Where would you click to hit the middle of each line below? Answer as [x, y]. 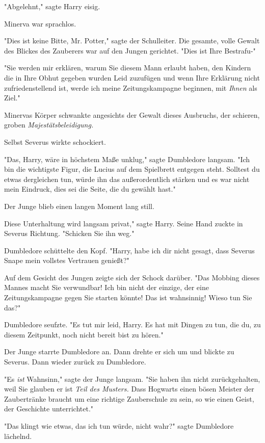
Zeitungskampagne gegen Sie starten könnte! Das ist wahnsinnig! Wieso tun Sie [128, 297]
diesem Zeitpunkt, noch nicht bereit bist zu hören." [84, 334]
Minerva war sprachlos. [40, 23]
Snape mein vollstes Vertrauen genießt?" [67, 260]
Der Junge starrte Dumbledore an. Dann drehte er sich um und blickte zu [119, 351]
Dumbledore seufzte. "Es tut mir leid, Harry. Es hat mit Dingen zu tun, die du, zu [132, 324]
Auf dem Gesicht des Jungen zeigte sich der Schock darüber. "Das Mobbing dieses [132, 277]
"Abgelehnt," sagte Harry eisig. [52, 6]
